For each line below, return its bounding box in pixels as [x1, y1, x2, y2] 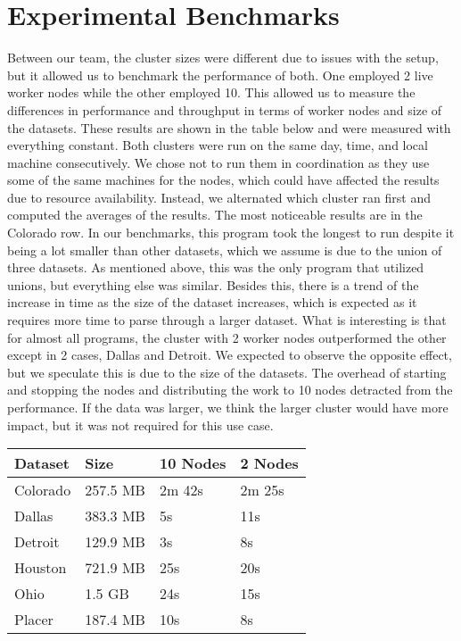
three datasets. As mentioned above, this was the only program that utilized [7, 258, 424, 277]
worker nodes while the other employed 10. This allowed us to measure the [7, 83, 416, 102]
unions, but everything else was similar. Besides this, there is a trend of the [7, 275, 419, 294]
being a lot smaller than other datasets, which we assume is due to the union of [7, 240, 442, 259]
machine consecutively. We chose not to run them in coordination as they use [7, 153, 430, 171]
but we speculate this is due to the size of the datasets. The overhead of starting [7, 362, 447, 381]
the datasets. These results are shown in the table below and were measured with [7, 118, 451, 137]
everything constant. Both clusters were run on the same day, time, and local [7, 136, 428, 154]
